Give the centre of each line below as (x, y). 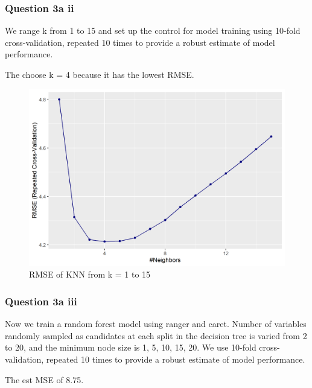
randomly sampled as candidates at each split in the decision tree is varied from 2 (156, 335)
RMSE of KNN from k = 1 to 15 (90, 274)
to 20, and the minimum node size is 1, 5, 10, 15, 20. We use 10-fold (131, 347)
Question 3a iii (41, 301)
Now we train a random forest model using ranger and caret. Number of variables (156, 324)
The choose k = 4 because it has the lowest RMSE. (100, 74)
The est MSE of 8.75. (44, 379)
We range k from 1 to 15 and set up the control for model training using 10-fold (153, 30)
